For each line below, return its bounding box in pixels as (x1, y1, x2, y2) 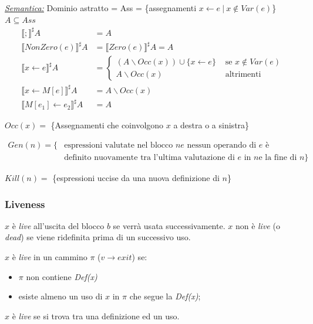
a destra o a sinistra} (173, 119, 250, 131)
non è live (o (235, 219, 280, 231)
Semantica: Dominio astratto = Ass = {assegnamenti (5, 2, 197, 13)
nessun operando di (187, 141, 257, 149)
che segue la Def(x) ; (129, 290, 201, 302)
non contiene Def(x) (26, 270, 97, 282)
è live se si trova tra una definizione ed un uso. (12, 309, 180, 322)
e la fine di (258, 153, 297, 162)
